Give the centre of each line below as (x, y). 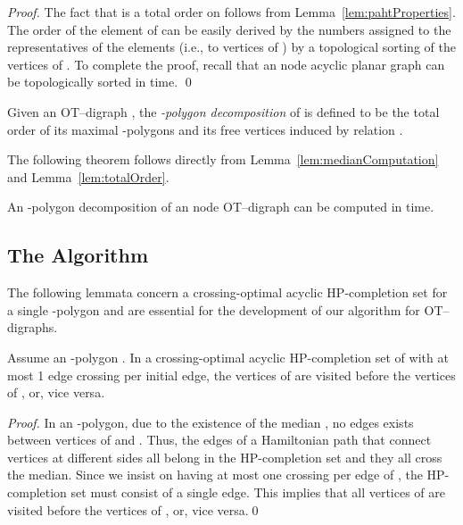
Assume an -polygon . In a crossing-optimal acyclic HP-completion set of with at (228, 357)
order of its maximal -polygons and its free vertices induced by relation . (205, 129)
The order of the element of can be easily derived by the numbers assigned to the (229, 29)
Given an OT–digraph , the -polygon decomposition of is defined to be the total (223, 111)
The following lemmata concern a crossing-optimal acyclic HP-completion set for (227, 292)
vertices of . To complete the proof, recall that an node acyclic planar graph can (226, 64)
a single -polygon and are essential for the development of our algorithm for (214, 309)
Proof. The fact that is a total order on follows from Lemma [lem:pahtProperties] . (231, 12)
